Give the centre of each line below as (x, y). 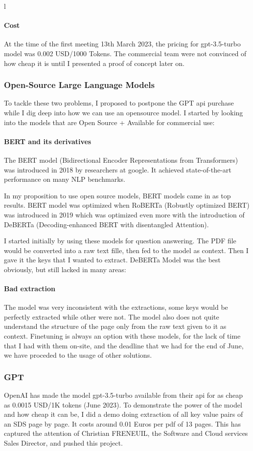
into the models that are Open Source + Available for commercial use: (109, 122)
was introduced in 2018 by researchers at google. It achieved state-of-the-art (118, 169)
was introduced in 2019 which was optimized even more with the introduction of (124, 214)
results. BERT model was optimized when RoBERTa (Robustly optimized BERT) (127, 205)
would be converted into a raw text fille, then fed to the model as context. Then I (126, 250)
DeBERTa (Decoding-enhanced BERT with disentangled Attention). (106, 224)
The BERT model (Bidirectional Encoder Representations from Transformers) (121, 160)
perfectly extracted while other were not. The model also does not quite (112, 316)
